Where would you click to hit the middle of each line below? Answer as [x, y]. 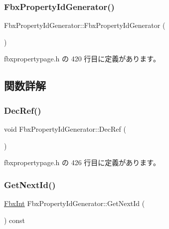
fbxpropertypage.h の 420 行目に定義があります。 [82, 59]
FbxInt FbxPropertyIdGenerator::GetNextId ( [75, 203]
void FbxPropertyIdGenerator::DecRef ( [65, 129]
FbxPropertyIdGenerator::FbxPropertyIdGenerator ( [85, 25]
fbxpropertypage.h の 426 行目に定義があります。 [82, 162]
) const [15, 220]
